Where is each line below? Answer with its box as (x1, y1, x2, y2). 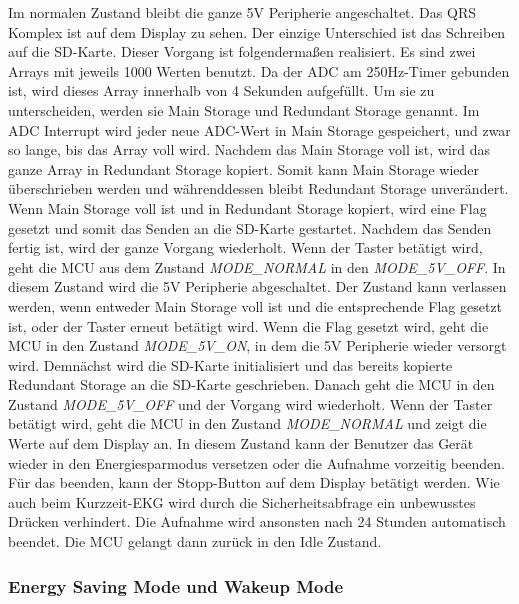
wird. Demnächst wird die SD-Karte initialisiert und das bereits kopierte (8, 354, 453, 375)
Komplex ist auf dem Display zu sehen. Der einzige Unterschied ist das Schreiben (8, 21, 506, 42)
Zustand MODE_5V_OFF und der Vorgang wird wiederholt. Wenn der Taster (8, 393, 493, 414)
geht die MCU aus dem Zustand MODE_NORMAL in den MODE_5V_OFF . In (8, 256, 506, 277)
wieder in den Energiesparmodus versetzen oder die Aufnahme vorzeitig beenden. (8, 452, 505, 473)
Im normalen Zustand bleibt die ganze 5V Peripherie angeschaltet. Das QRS (8, 2, 476, 22)
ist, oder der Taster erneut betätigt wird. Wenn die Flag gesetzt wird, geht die (8, 315, 489, 336)
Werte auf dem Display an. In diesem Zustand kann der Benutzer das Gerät (8, 433, 474, 454)
